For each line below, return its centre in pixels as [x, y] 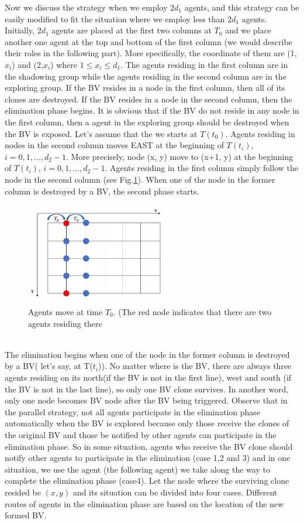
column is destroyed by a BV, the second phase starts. [102, 191]
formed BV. [26, 515]
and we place [248, 30]
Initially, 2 [23, 30]
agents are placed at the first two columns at [132, 30]
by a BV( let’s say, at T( [49, 366]
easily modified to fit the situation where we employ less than [115, 18]
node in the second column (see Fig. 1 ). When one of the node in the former [140, 179]
